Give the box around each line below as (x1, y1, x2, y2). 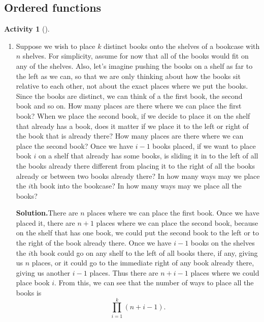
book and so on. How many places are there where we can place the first (16, 100, 242, 111)
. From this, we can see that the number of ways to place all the (54, 277, 254, 288)
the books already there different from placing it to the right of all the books (16, 160, 255, 171)
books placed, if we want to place (152, 140, 256, 151)
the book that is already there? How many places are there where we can (16, 130, 244, 141)
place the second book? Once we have (16, 140, 134, 151)
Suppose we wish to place (16, 40, 95, 51)
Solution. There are (16, 207, 78, 218)
